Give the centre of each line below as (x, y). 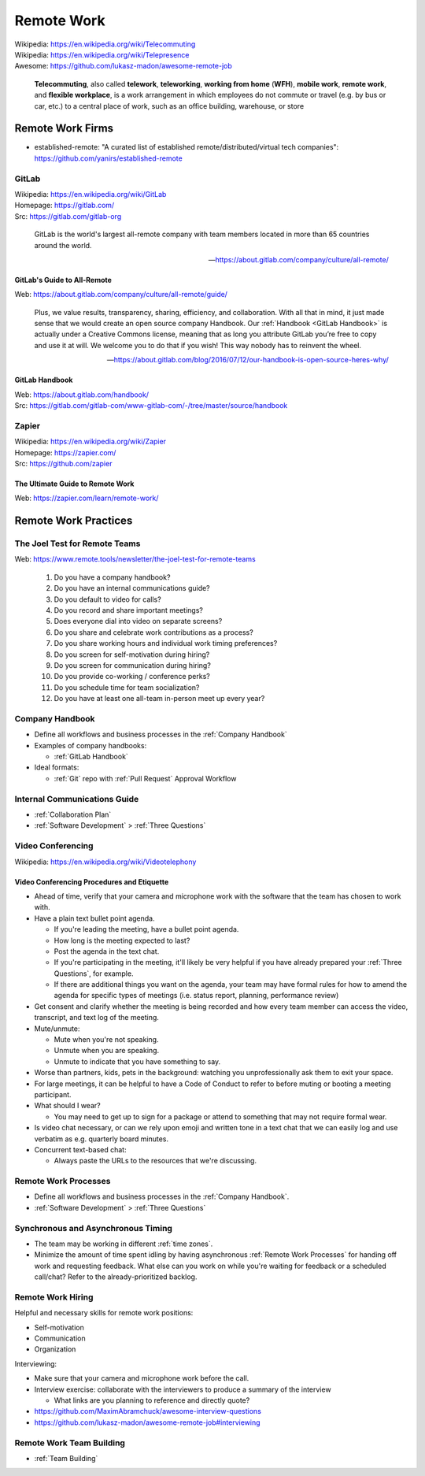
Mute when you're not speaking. (106, 1040)
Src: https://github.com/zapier (63, 463)
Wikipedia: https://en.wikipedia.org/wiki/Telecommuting (105, 44)
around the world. (63, 245)
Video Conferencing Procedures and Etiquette (92, 881)
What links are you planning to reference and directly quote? (152, 1400)
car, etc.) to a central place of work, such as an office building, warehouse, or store (169, 106)
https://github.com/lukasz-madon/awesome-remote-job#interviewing (147, 1422)
